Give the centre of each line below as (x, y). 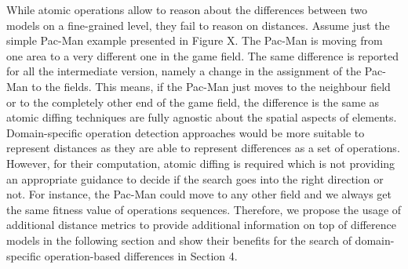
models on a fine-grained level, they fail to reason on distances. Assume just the (198, 25)
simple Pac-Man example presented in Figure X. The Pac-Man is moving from (195, 40)
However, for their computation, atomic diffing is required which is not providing (201, 163)
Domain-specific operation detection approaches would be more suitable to (186, 132)
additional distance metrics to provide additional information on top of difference (201, 225)
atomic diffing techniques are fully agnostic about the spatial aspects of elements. (202, 117)
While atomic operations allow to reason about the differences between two (187, 9)
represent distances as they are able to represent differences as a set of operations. (203, 148)
